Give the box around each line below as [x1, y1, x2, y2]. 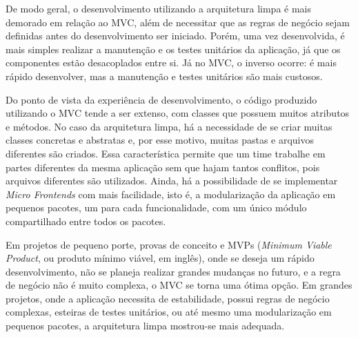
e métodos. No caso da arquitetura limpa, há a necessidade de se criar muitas [6, 119, 332, 133]
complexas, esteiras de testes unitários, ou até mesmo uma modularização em [6, 305, 332, 319]
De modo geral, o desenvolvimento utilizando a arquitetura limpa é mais [6, 1, 312, 15]
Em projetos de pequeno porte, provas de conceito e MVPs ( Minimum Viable [6, 237, 332, 251]
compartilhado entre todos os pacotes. [6, 213, 166, 228]
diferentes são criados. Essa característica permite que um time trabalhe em [6, 146, 326, 160]
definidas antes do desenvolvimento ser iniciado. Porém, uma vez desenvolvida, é [6, 28, 345, 43]
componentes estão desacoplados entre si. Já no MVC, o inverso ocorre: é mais [6, 55, 337, 70]
